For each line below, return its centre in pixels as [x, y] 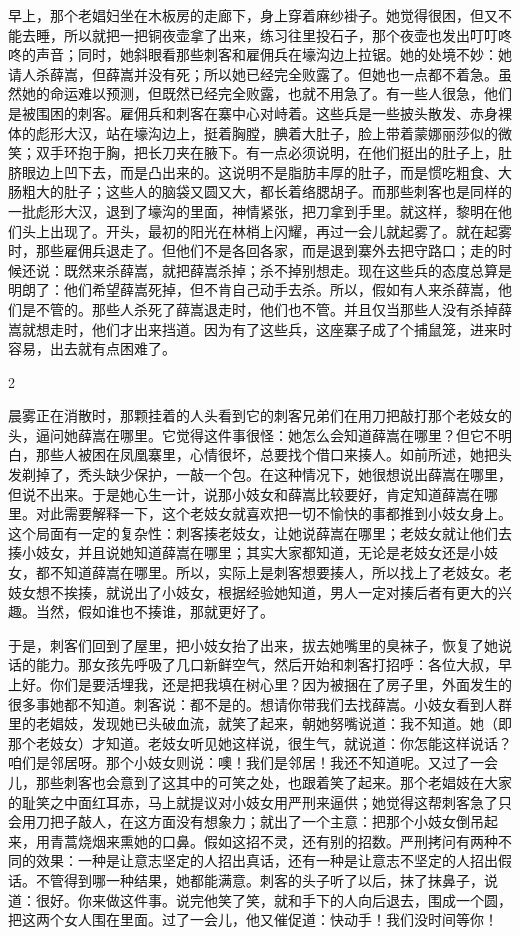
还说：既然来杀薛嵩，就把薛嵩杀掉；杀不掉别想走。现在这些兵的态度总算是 [266, 269]
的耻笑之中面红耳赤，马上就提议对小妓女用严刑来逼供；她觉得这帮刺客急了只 [260, 801]
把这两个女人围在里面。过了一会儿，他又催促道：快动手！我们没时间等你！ [253, 919]
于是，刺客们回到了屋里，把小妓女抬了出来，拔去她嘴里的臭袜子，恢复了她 [253, 644]
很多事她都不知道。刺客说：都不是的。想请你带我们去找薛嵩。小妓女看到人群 [260, 703]
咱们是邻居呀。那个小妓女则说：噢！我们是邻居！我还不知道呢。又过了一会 [253, 762]
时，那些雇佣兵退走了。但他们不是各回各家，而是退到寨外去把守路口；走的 [253, 250]
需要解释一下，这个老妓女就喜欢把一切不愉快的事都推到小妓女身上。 [287, 513]
